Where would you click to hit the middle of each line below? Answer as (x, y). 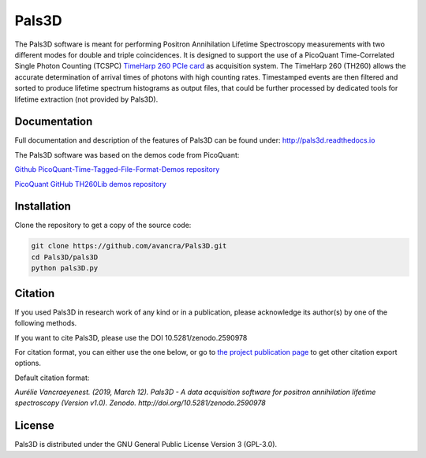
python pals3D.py (65, 268)
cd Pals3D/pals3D (65, 257)
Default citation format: (52, 378)
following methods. (46, 323)
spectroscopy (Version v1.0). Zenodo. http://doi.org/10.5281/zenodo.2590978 (140, 403)
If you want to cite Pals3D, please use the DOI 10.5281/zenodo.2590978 (131, 337)
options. (28, 363)
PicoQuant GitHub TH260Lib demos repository (91, 184)
